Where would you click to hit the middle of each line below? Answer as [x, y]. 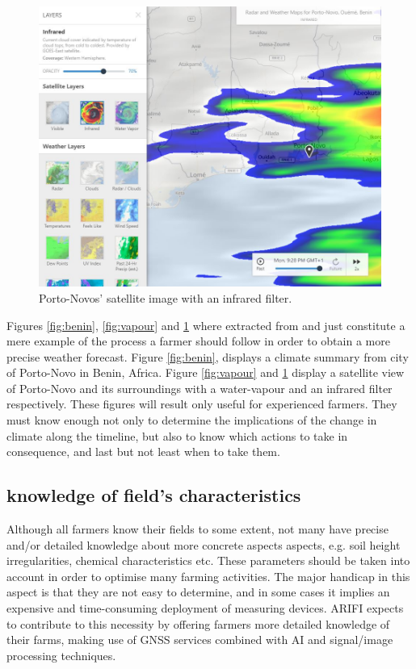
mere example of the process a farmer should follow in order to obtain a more [198, 341]
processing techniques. [61, 655]
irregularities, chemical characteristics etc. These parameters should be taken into [208, 560]
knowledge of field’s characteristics [154, 495]
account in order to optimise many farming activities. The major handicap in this [208, 576]
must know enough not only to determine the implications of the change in [192, 420]
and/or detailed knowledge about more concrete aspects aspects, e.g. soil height [204, 544]
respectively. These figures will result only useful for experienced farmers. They [202, 404]
